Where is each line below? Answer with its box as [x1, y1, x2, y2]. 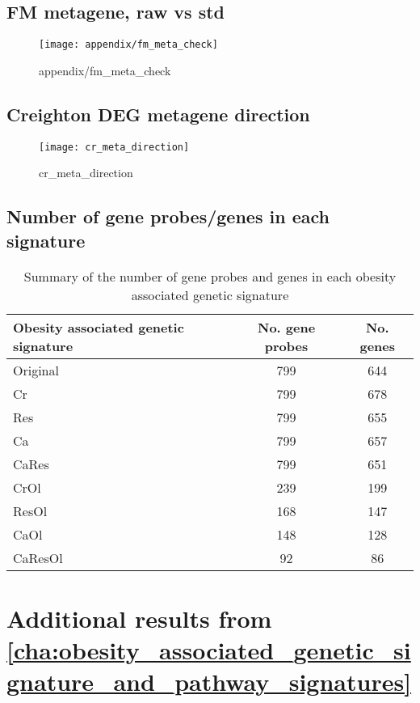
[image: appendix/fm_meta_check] [39, 39, 218, 51]
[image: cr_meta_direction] [39, 141, 190, 153]
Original [13, 360, 59, 379]
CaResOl [13, 548, 63, 567]
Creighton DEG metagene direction [6, 101, 310, 126]
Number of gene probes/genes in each [6, 204, 330, 229]
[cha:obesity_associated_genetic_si [6, 633, 411, 666]
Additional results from [6, 601, 272, 634]
